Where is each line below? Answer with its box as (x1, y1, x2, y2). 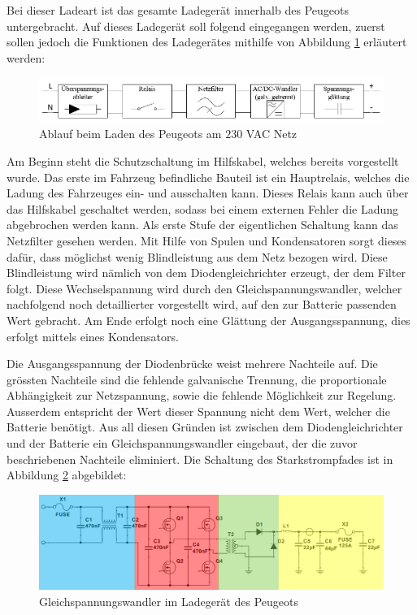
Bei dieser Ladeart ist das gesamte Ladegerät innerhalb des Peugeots (7, 2, 349, 18)
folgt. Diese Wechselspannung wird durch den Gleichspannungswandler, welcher (7, 279, 402, 297)
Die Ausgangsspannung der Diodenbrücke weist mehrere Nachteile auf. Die (7, 355, 378, 372)
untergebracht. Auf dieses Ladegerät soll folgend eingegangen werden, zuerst (7, 17, 385, 34)
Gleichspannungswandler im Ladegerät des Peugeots (39, 592, 298, 609)
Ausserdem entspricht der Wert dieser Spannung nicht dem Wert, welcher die (7, 402, 390, 419)
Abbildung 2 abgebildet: (7, 466, 127, 483)
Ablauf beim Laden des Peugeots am (39, 125, 222, 142)
